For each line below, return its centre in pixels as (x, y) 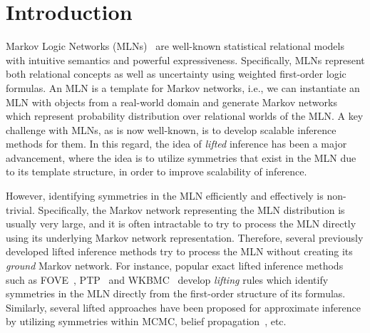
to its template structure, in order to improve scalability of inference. (156, 171)
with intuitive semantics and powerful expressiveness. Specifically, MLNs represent (185, 60)
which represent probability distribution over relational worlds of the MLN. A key (185, 116)
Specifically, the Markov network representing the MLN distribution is (191, 209)
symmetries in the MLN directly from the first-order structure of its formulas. (176, 293)
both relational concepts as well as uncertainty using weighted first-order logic (176, 74)
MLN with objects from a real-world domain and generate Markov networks (171, 102)
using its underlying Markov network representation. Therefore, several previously (185, 237)
